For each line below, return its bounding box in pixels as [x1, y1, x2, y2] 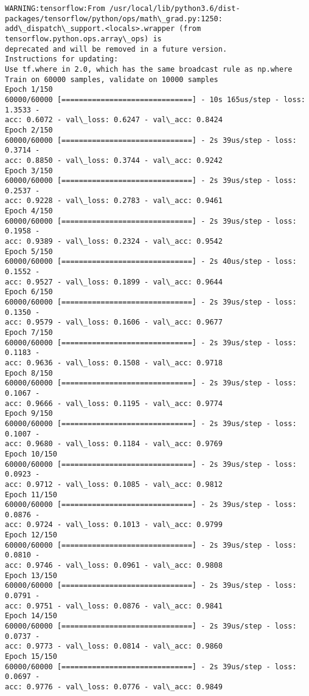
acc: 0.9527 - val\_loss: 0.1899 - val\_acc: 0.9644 [5, 277, 223, 286]
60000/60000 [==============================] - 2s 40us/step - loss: [5, 257, 297, 266]
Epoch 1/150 [5, 85, 53, 94]
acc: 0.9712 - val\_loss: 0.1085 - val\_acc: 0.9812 [5, 480, 223, 489]
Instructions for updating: [5, 55, 119, 64]
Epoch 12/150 [5, 531, 57, 540]
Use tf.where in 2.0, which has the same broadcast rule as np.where [5, 64, 293, 74]
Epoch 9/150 [5, 409, 53, 418]
